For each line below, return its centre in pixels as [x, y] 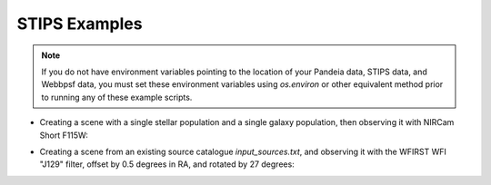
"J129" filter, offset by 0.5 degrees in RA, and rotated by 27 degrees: [167, 164]
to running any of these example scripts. [117, 97]
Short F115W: [64, 135]
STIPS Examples [80, 24]
